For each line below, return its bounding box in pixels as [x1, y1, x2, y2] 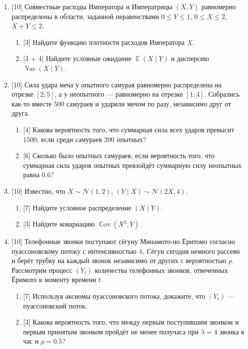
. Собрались [204, 89, 240, 99]
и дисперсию [171, 53, 209, 63]
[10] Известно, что [11, 185, 66, 196]
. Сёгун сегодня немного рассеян [142, 246, 240, 256]
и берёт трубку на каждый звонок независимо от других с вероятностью [11, 255, 227, 266]
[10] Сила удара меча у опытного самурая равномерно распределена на [11, 79, 222, 89]
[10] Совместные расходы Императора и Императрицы [11, 1, 172, 11]
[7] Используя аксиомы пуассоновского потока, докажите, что [23, 291, 205, 301]
